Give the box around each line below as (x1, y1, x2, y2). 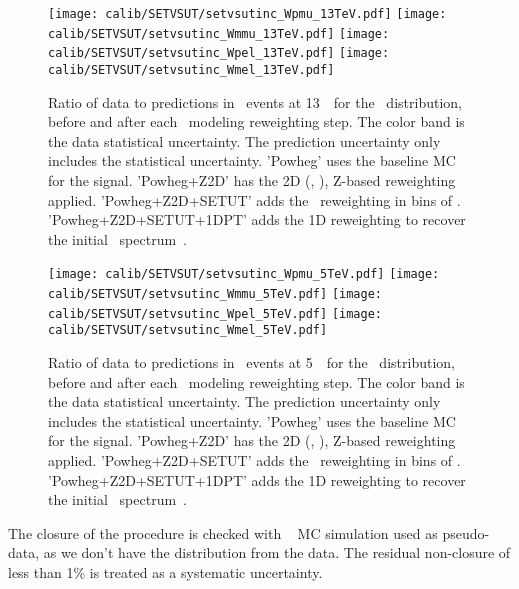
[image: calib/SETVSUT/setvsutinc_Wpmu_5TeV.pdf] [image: (48, 267, 440, 282)
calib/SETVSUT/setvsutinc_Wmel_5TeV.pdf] (48, 323, 328, 338)
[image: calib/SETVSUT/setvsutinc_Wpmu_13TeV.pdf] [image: (48, 7, 447, 21)
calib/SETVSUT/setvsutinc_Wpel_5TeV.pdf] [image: (48, 306, 382, 321)
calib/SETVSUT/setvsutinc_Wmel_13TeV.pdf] (48, 62, 335, 77)
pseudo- (442, 522, 490, 543)
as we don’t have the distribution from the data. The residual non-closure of (43, 542, 511, 563)
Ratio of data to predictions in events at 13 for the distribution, (48, 91, 462, 112)
